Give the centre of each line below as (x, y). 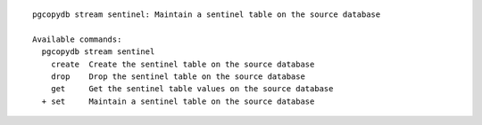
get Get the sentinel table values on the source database (192, 89)
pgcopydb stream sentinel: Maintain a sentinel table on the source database (207, 15)
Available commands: (77, 39)
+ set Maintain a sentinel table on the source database (178, 101)
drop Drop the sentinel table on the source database (178, 76)
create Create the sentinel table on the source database (183, 64)
